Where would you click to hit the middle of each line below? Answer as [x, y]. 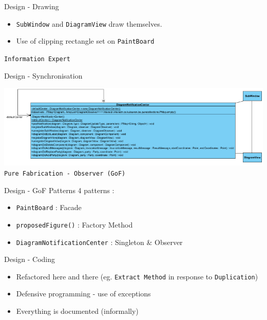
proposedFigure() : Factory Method [74, 224]
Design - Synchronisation [43, 75]
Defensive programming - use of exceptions [83, 294]
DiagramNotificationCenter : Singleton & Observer [99, 242]
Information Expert [37, 59]
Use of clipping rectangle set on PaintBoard [85, 41]
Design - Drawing [32, 6]
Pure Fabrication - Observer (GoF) [65, 174]
